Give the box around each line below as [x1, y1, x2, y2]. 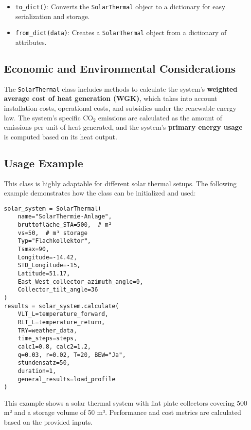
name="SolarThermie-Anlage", [18, 213, 112, 220]
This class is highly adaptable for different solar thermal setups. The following [4, 178, 237, 188]
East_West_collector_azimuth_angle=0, [18, 278, 143, 285]
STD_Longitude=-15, [18, 262, 81, 269]
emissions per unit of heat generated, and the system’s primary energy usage [4, 122, 243, 132]
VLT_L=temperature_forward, [18, 311, 108, 318]
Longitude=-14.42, [18, 254, 77, 261]
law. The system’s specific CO [4, 112, 93, 122]
